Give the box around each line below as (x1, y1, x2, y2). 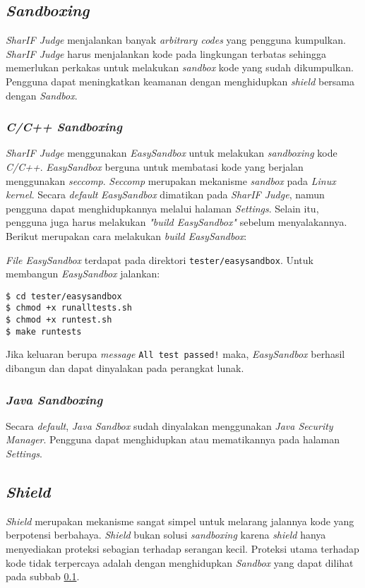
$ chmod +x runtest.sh (6, 315, 112, 325)
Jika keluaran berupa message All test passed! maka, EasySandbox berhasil (6, 347, 345, 361)
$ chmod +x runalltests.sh (6, 303, 132, 313)
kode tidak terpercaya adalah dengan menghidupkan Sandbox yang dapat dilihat (6, 555, 354, 570)
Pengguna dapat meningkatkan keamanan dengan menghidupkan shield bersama (6, 73, 355, 88)
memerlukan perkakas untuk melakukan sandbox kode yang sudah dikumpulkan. (6, 60, 354, 75)
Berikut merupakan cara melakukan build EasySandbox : (6, 228, 247, 243)
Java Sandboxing (6, 390, 103, 408)
